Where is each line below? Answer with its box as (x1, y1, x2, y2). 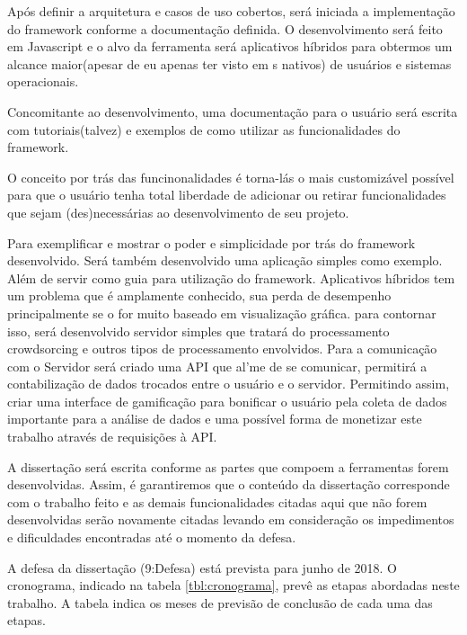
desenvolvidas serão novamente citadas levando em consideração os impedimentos (7, 510, 454, 529)
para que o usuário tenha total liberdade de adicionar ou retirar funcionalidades (7, 185, 446, 204)
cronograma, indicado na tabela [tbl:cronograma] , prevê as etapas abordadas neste (7, 576, 460, 595)
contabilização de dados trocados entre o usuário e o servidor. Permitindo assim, (7, 374, 450, 393)
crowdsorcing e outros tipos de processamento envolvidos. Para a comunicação (7, 339, 437, 358)
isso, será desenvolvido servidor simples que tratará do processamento (7, 321, 390, 340)
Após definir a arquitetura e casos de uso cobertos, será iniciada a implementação (7, 2, 455, 20)
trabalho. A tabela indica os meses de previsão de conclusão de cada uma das (7, 593, 433, 612)
